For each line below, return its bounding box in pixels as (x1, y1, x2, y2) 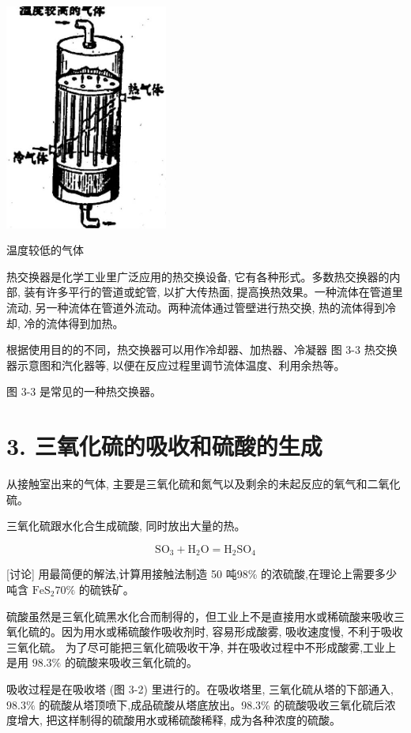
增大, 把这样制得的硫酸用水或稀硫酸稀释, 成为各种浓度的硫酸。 (17, 712, 341, 728)
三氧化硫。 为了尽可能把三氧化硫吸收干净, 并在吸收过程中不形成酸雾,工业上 (6, 638, 397, 655)
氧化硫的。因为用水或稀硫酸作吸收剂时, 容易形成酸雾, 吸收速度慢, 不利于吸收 (6, 623, 403, 640)
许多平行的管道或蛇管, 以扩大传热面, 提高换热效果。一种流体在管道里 (46, 284, 403, 300)
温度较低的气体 (6, 242, 84, 258)
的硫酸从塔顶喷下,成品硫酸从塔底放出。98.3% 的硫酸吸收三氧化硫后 (39, 696, 385, 712)
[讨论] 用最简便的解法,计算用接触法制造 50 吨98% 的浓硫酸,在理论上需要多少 (6, 566, 397, 582)
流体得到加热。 (46, 314, 124, 331)
